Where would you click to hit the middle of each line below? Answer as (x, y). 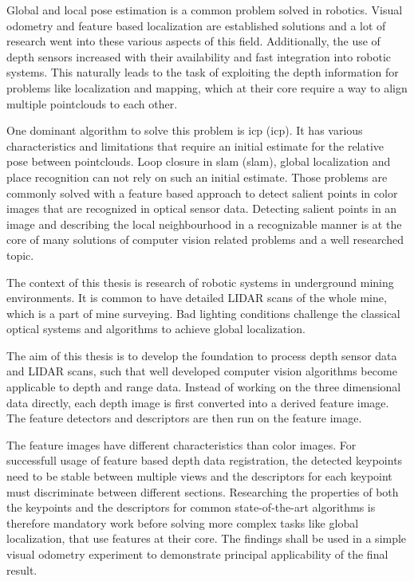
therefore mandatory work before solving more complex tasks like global (183, 522)
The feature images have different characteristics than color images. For (181, 444)
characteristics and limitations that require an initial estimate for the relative (195, 145)
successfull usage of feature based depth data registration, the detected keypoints (205, 460)
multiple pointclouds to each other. (92, 103)
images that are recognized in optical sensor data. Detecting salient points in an (202, 208)
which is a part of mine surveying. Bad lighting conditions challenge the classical (203, 313)
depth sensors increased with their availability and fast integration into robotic (199, 56)
